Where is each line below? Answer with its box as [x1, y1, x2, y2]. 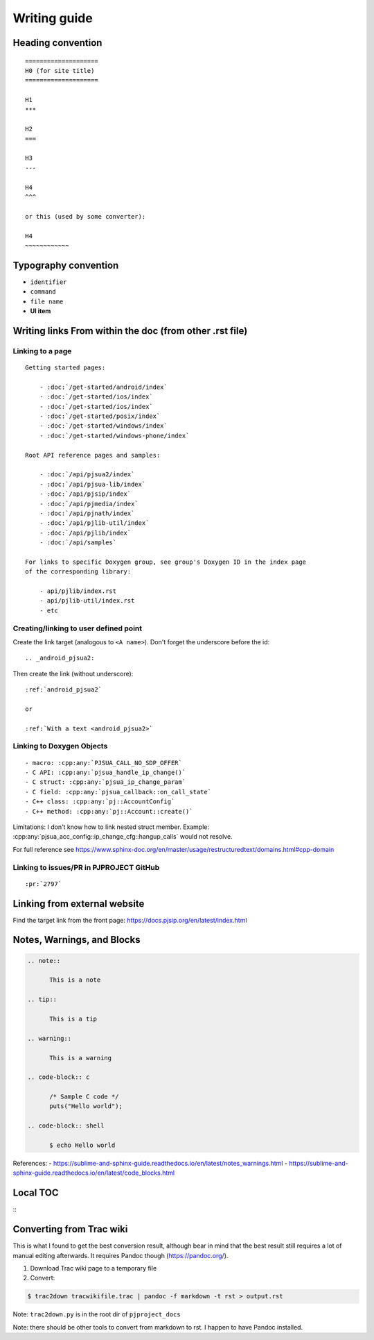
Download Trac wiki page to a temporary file [30, 1264, 157, 1272]
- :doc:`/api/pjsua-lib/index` [39, 480, 146, 488]
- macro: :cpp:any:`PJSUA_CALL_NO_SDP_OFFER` [25, 759, 183, 767]
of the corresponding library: [25, 568, 132, 576]
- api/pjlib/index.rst [39, 587, 117, 595]
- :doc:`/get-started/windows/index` [39, 422, 168, 430]
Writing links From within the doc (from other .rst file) [12, 325, 248, 337]
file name [30, 297, 64, 305]
